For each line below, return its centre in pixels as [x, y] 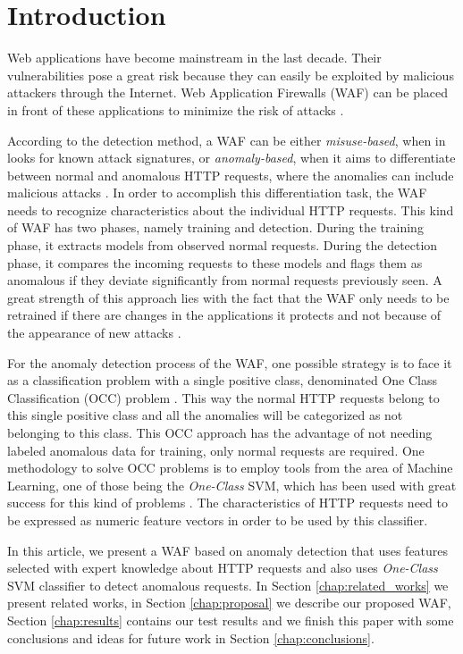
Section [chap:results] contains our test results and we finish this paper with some [231, 620]
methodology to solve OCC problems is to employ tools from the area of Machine [230, 468]
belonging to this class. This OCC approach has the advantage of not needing [220, 432]
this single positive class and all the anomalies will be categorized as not [205, 415]
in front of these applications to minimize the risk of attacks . [176, 109]
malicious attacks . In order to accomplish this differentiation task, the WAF [217, 193]
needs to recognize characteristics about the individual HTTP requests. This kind [231, 210]
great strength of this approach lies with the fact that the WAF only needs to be [228, 297]
